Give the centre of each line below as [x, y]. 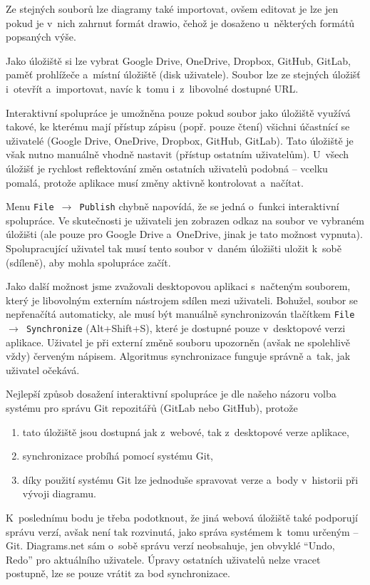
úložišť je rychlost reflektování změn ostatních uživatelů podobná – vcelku [167, 168]
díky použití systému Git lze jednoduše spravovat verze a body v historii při [190, 479]
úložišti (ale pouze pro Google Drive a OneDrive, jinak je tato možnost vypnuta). [184, 234]
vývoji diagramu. [59, 493]
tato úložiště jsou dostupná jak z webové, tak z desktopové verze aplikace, [186, 431]
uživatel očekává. [43, 369]
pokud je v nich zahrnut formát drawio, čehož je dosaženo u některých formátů [180, 22]
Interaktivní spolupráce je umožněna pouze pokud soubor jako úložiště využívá [178, 112]
